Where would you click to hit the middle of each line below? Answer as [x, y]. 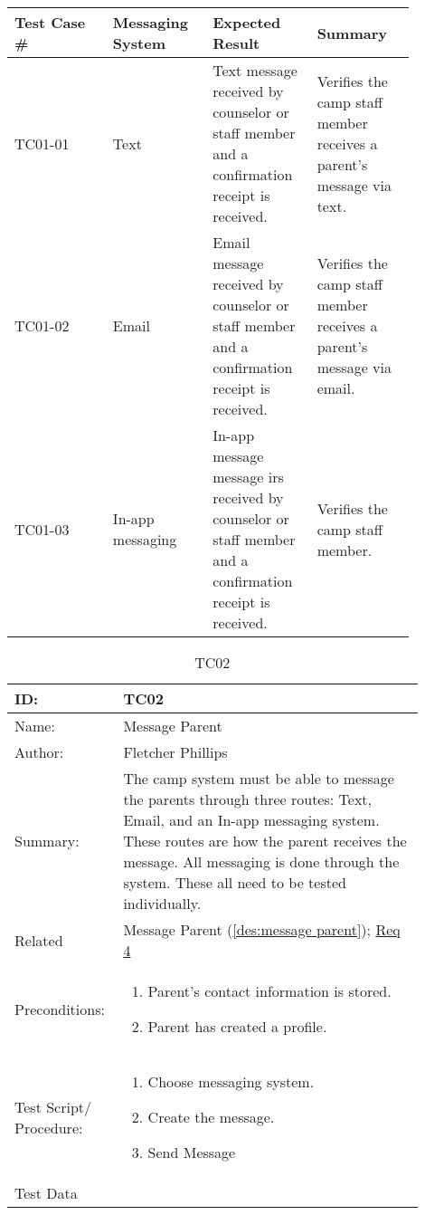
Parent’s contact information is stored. [269, 991]
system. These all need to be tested [235, 882]
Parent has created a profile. [237, 1026]
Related [39, 940]
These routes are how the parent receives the [265, 841]
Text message [255, 70]
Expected [247, 22]
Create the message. [211, 1117]
